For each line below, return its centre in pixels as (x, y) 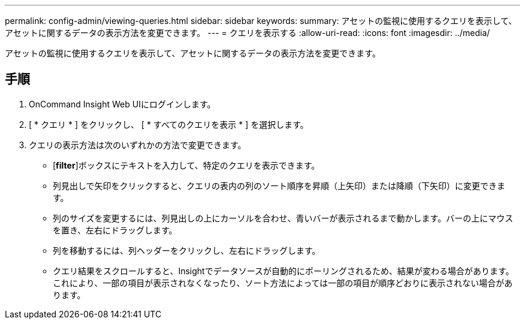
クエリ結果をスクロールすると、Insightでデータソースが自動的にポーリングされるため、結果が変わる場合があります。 (283, 271)
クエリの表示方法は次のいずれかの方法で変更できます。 (138, 145)
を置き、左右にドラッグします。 (115, 230)
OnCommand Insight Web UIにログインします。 (122, 104)
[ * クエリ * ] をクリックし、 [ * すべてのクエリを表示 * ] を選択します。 (169, 124)
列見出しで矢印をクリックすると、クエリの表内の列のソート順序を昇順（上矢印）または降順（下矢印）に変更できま (279, 185)
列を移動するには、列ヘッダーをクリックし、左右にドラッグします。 (187, 250)
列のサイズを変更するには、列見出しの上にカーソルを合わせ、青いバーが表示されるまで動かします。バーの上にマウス (283, 218)
